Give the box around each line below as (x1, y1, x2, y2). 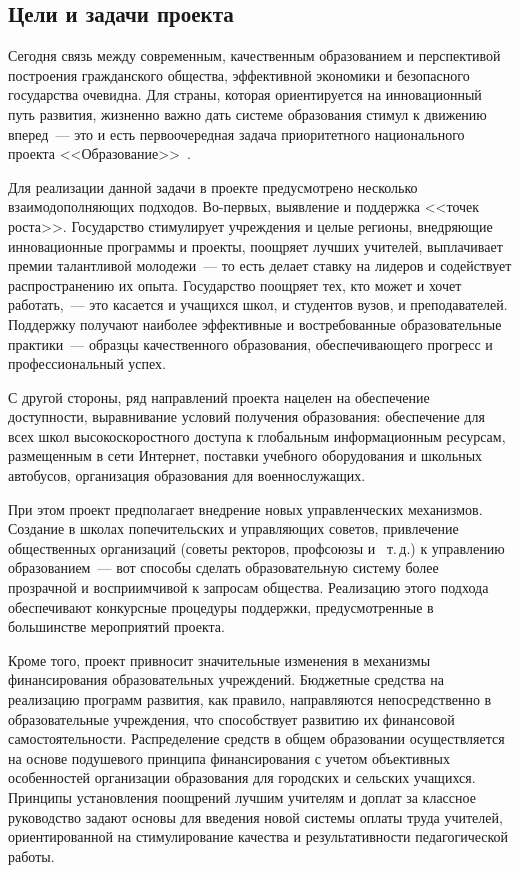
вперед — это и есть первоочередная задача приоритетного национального (8, 123, 465, 144)
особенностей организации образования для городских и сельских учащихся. (8, 767, 476, 788)
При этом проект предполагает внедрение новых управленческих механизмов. (8, 498, 483, 519)
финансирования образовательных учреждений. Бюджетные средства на (8, 669, 445, 690)
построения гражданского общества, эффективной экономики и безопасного (8, 64, 470, 85)
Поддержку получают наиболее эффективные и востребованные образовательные (8, 313, 502, 334)
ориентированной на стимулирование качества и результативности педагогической (8, 826, 509, 847)
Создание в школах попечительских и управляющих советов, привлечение (8, 518, 459, 539)
